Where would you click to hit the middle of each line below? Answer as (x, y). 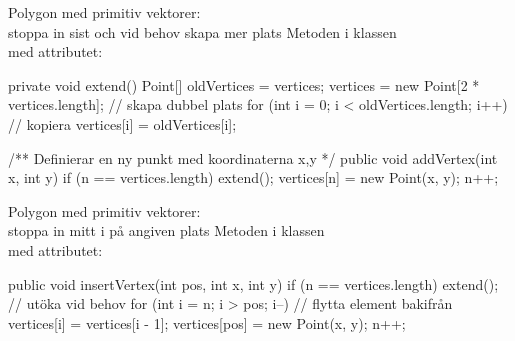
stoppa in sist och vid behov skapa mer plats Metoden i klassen (202, 31)
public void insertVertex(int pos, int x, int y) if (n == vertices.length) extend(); (253, 283)
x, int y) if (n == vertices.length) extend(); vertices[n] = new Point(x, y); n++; (253, 177)
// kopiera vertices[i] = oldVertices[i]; (122, 123)
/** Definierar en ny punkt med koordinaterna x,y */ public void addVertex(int (253, 157)
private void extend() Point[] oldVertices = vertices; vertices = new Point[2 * (244, 84)
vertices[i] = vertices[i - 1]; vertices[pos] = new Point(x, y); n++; (207, 322)
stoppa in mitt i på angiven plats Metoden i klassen (166, 230)
